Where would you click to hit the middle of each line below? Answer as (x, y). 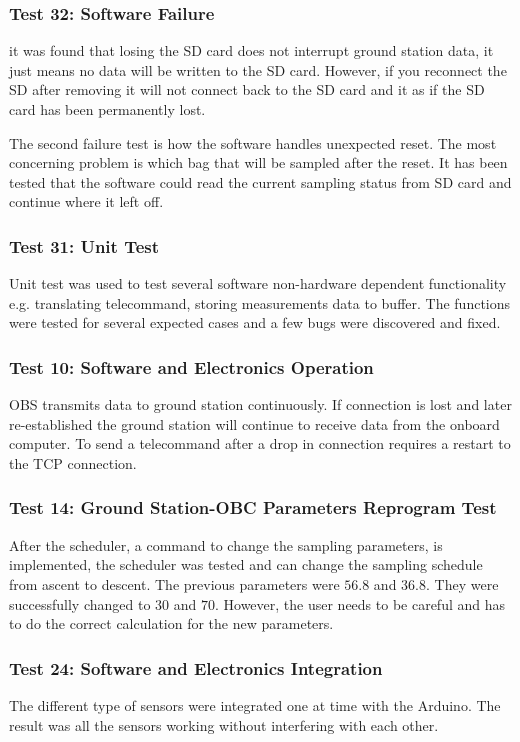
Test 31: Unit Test (84, 245)
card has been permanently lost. (107, 109)
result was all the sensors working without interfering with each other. (224, 724)
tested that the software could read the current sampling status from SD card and (260, 181)
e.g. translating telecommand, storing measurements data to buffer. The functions (260, 302)
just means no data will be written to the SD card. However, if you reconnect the (258, 69)
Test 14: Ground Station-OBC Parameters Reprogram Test (253, 507)
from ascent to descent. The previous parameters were (174, 583)
